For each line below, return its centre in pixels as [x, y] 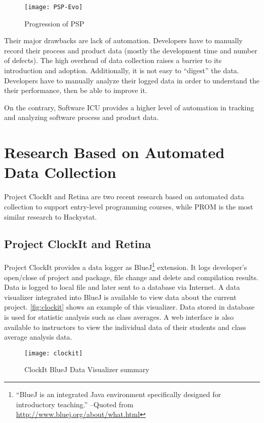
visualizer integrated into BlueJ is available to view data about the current [120, 297]
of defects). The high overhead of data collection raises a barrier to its [113, 60]
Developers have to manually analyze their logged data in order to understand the [132, 80]
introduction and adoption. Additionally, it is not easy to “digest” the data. [122, 70]
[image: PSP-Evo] [54, 7]
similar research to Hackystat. [51, 216]
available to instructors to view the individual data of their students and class [125, 327]
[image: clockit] [54, 353]
